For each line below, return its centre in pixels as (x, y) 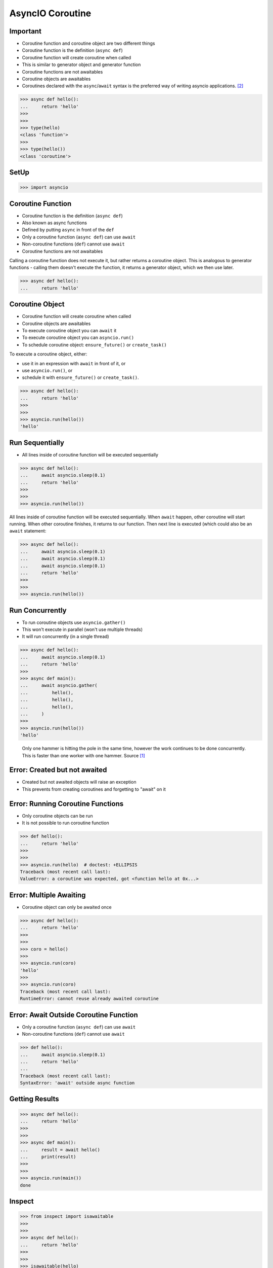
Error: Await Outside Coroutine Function (74, 1015)
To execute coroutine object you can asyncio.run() (78, 338)
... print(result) (48, 1157)
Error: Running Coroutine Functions (66, 804)
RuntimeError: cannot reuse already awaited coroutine (89, 999)
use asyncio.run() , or (47, 370)
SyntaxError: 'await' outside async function (77, 1083)
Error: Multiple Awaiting (48, 895)
